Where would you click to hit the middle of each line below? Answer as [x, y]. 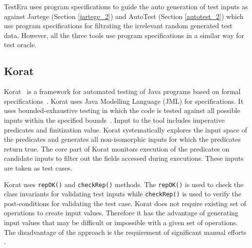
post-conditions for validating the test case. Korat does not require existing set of [125, 203]
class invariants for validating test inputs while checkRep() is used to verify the [123, 194]
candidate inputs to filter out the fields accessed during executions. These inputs [124, 158]
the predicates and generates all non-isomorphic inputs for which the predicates [122, 139]
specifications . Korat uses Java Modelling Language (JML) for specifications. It [124, 101]
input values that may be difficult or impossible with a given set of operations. [121, 222]
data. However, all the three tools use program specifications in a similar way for [124, 35]
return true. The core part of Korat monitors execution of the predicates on [117, 148]
